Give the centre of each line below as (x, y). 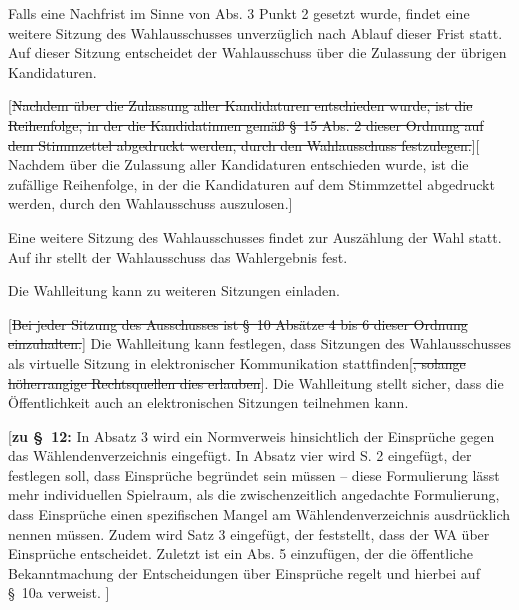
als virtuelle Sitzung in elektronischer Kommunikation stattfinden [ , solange (237, 362)
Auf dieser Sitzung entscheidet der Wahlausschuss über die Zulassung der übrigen (257, 52)
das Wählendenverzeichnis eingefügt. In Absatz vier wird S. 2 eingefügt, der (240, 455)
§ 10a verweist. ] (59, 592)
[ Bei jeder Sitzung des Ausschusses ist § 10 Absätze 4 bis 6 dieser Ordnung (238, 323)
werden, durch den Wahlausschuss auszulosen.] (150, 203)
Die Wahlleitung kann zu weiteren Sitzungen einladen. (174, 290)
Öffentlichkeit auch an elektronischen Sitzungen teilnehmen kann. (208, 402)
